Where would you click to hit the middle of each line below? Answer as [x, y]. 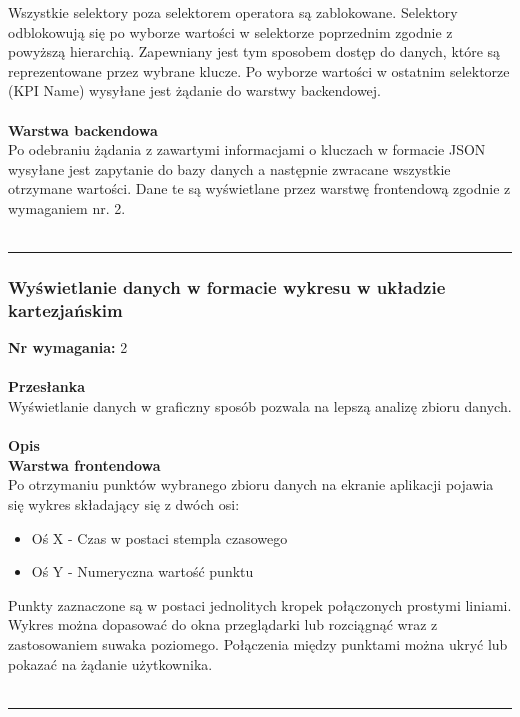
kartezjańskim [65, 309]
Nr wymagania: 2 [68, 347]
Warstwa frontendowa [84, 464]
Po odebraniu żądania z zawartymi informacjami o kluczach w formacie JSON [247, 149]
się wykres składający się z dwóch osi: [124, 504]
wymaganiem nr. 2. [67, 207]
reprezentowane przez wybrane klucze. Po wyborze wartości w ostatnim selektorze [259, 70]
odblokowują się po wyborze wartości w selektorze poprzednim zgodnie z [230, 31]
